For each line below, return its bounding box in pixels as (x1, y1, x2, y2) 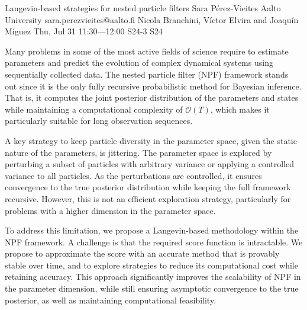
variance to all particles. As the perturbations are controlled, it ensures (5, 169, 262, 181)
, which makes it (210, 103, 270, 115)
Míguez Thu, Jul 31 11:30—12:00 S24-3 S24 (5, 25, 163, 37)
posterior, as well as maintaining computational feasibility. (5, 293, 216, 306)
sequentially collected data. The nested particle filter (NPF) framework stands (5, 68, 289, 80)
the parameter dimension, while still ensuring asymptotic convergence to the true (5, 282, 299, 295)
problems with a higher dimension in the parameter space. (5, 204, 216, 216)
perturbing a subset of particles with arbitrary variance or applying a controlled (5, 158, 295, 170)
